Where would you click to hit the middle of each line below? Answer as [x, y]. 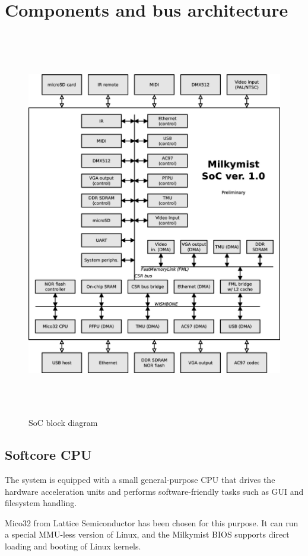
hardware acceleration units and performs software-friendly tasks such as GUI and [154, 491]
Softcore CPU [48, 455]
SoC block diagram [63, 423]
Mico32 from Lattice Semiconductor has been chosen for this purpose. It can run [152, 522]
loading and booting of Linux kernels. [73, 546]
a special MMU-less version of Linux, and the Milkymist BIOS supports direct [147, 534]
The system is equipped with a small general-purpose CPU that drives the [140, 480]
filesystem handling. [41, 503]
